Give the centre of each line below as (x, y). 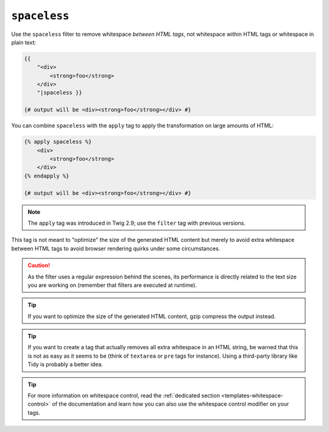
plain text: (24, 42)
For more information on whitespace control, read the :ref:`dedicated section (124, 395)
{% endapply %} (47, 176)
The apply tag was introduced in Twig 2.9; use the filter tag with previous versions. (137, 223)
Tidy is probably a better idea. (65, 364)
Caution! (39, 266)
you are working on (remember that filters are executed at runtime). (112, 285)
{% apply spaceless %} (58, 142)
